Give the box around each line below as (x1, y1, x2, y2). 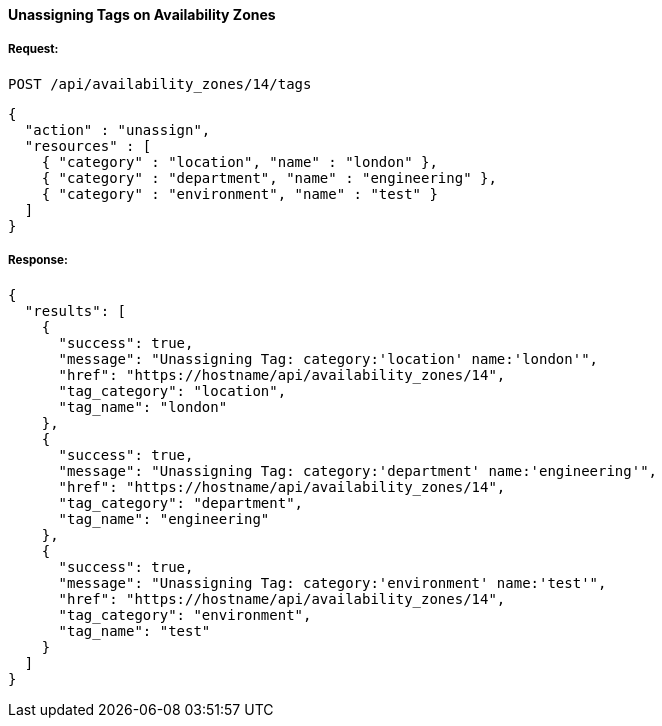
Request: (8, 42, 59, 57)
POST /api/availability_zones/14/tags (8, 75, 312, 92)
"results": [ (24, 302, 127, 319)
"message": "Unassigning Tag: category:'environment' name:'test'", (58, 574, 607, 591)
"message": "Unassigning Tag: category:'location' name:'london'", (58, 350, 599, 367)
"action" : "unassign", (24, 121, 211, 138)
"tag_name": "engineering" (58, 510, 270, 527)
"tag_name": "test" (58, 622, 211, 639)
